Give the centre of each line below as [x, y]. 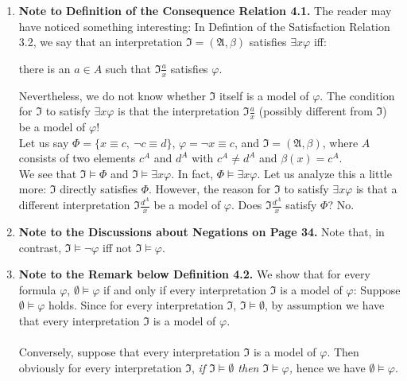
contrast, [40, 247]
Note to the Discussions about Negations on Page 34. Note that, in [202, 231]
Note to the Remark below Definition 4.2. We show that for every [194, 274]
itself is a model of [264, 95]
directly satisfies [99, 189]
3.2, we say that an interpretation [101, 42]
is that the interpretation [179, 111]
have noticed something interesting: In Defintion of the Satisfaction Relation [204, 26]
